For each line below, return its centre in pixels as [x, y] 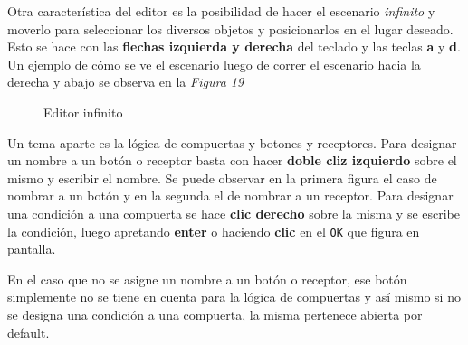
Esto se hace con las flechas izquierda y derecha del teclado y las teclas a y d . [234, 47]
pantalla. [32, 249]
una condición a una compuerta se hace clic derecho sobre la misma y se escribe [234, 213]
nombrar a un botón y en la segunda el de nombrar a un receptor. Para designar [230, 196]
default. [29, 332]
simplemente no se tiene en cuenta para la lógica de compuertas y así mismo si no [234, 297]
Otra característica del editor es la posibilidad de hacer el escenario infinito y [221, 11]
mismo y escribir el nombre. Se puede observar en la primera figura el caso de [222, 177]
